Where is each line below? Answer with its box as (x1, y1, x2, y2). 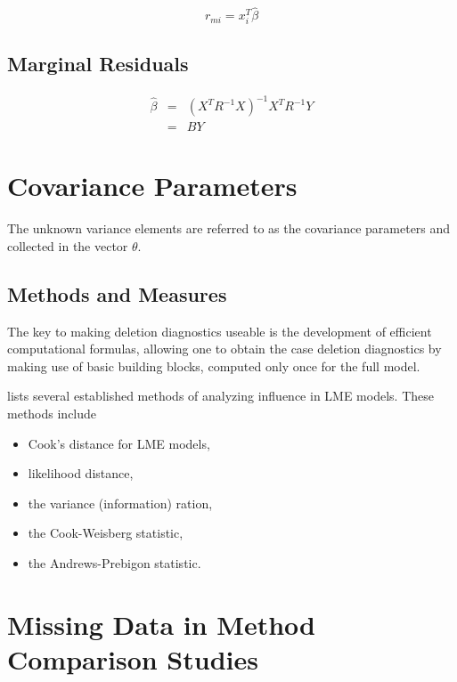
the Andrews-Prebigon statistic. (28, 554, 201, 572)
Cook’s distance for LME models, (28, 434, 210, 452)
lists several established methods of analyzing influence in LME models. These (7, 386, 434, 405)
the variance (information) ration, (28, 493, 213, 512)
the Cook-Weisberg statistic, (28, 524, 184, 542)
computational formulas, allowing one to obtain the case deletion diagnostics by (7, 339, 442, 358)
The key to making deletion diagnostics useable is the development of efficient (7, 321, 432, 340)
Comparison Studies (7, 640, 258, 677)
